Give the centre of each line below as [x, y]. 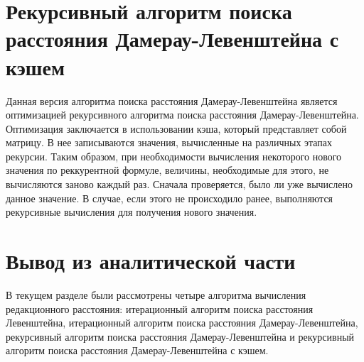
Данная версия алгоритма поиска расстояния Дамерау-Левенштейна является [172, 100]
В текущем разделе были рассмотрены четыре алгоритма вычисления [156, 294]
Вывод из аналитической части [151, 261]
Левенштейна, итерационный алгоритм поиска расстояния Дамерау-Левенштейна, [182, 323]
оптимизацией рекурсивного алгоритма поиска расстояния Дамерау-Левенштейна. [182, 115]
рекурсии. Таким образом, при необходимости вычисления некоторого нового [174, 156]
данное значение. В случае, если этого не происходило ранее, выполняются [170, 198]
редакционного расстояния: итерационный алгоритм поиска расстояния [160, 308]
